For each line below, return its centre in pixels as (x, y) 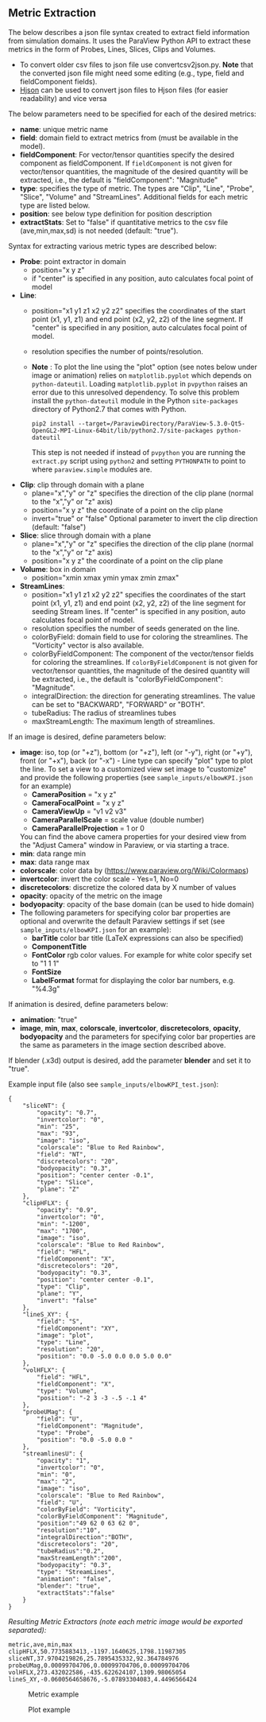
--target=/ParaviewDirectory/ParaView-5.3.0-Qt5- (162, 424)
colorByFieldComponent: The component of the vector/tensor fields (143, 653)
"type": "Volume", (67, 1391)
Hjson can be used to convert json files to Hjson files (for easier (124, 90)
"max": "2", (57, 1481)
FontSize (46, 972)
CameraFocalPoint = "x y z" (78, 803)
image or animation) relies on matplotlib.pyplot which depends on (142, 375)
